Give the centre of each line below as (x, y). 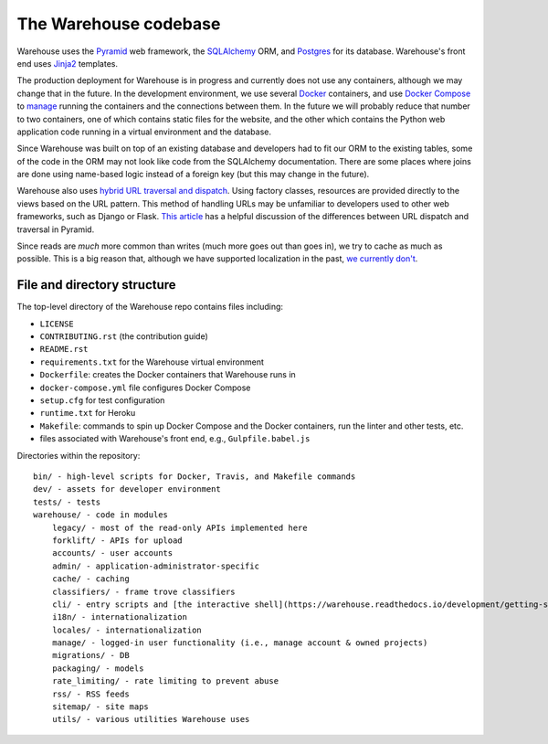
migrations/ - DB (90, 655)
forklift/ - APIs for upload (117, 540)
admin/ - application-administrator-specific (156, 566)
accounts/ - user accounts (112, 553)
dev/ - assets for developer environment (127, 489)
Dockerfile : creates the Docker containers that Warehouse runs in (168, 375)
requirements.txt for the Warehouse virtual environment (152, 362)
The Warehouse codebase (119, 24)
